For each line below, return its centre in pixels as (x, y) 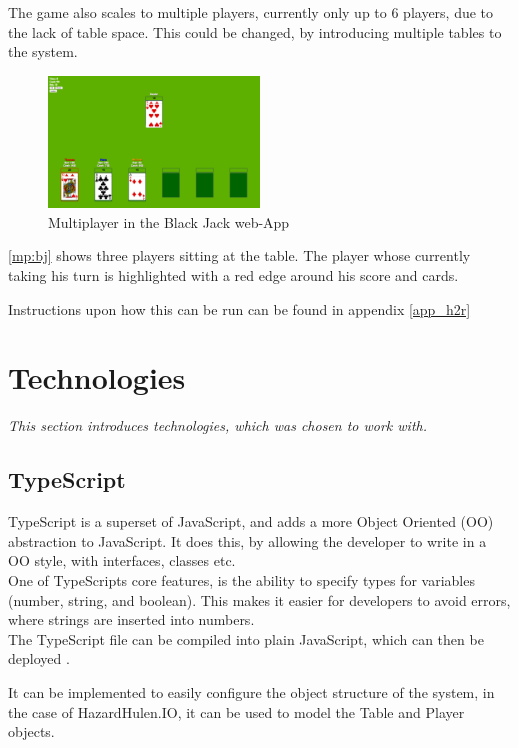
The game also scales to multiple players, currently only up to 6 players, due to (251, 12)
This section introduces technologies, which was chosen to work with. (217, 425)
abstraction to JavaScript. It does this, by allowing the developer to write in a (247, 540)
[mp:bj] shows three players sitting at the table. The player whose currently (239, 255)
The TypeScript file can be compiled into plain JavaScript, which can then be (246, 638)
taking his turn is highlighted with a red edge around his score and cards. (233, 275)
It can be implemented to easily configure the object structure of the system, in (251, 691)
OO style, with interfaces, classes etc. (122, 560)
